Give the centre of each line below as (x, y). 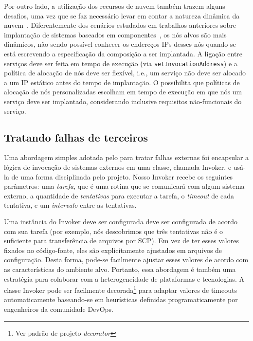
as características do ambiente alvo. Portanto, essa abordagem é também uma (120, 269)
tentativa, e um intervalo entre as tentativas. (70, 205)
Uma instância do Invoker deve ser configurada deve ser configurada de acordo (121, 221)
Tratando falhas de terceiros (76, 137)
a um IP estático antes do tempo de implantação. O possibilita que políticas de (122, 82)
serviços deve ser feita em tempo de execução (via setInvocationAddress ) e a (121, 63)
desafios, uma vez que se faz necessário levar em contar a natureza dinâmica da (122, 15)
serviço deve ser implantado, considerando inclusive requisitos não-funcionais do (123, 101)
